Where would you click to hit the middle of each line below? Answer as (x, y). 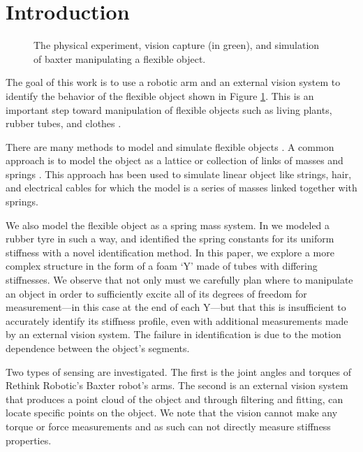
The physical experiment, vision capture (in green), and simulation (177, 45)
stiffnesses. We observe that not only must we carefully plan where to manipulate (179, 280)
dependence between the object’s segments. (98, 348)
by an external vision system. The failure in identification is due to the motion (173, 334)
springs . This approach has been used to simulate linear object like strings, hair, (179, 174)
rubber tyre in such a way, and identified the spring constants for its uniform (170, 239)
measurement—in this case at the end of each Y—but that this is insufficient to (176, 307)
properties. (29, 440)
